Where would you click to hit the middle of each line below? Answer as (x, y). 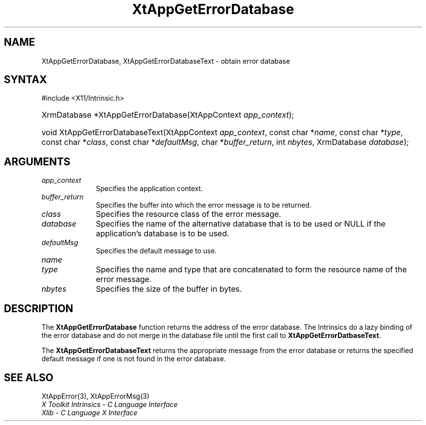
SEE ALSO (29, 377)
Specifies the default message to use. (156, 251)
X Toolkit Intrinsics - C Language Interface (110, 404)
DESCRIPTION (39, 308)
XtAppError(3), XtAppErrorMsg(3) (96, 396)
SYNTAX (26, 80)
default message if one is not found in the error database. (134, 359)
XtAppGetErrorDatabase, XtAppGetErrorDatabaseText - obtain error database (166, 61)
